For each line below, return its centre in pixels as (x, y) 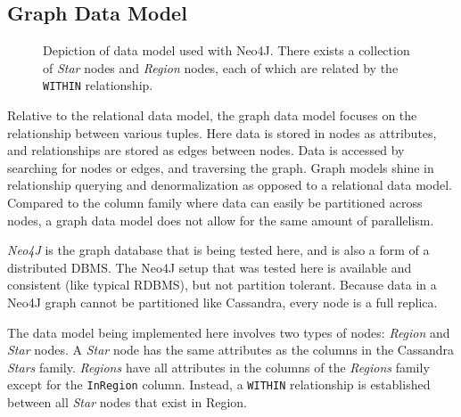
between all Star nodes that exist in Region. (127, 402)
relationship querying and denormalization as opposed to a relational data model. (230, 185)
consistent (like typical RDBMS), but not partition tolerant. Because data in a (222, 285)
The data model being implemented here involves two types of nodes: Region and (229, 332)
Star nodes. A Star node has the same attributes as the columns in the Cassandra (230, 350)
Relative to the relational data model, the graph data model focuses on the (212, 115)
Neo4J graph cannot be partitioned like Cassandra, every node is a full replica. (222, 302)
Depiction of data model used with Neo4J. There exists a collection (226, 50)
